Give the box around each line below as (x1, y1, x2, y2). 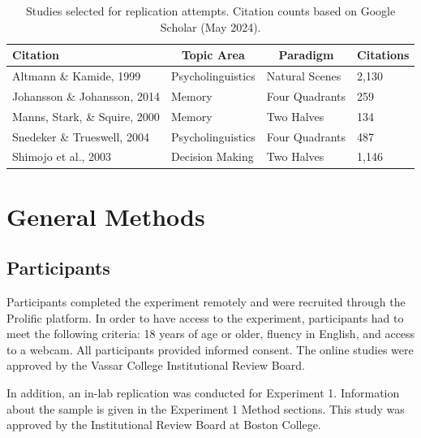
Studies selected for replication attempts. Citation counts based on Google (26, 2, 396, 19)
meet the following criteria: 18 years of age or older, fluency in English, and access (6, 325, 415, 342)
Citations (357, 46, 410, 63)
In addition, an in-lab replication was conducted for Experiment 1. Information (6, 384, 400, 401)
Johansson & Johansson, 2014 (12, 87, 160, 104)
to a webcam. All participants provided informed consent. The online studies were (6, 340, 414, 358)
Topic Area (181, 46, 245, 63)
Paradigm (278, 46, 334, 63)
